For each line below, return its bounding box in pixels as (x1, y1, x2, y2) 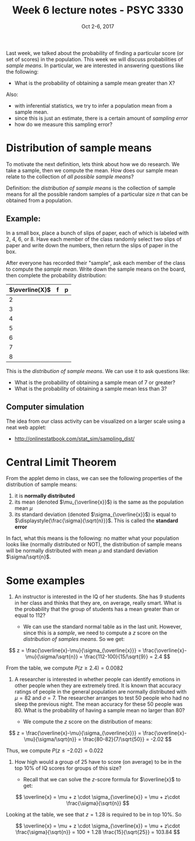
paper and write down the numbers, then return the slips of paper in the (6, 242, 179, 249)
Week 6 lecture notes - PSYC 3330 (12, 4, 184, 17)
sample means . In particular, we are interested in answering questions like (6, 62, 184, 69)
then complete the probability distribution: (6, 271, 107, 278)
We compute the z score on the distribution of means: (23, 718, 153, 725)
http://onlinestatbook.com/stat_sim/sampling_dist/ (14, 435, 135, 442)
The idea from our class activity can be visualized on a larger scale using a (6, 418, 185, 425)
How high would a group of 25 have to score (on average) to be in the (14, 759, 182, 766)
